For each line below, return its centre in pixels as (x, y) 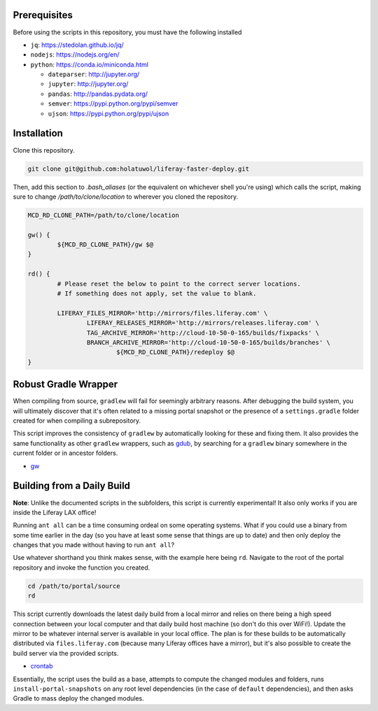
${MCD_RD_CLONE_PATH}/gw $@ (105, 245)
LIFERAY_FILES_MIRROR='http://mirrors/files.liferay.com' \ (162, 313)
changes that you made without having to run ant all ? (94, 545)
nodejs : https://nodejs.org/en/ (75, 55)
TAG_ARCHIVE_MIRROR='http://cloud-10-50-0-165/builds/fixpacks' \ (203, 333)
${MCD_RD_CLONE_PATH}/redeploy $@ (175, 352)
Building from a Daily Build (72, 486)
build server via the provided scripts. (66, 653)
